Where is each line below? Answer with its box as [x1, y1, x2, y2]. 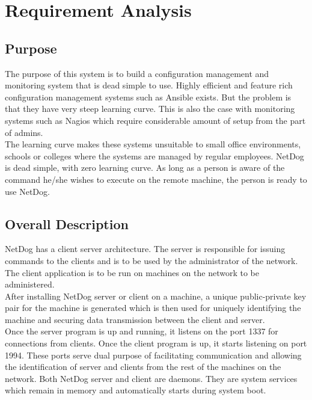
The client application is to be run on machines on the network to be [5, 266, 259, 278]
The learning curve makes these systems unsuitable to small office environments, [5, 138, 301, 150]
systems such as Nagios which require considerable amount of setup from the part [5, 114, 306, 126]
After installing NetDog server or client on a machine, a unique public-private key [5, 289, 307, 302]
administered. [5, 278, 55, 291]
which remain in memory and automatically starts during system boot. [5, 384, 266, 396]
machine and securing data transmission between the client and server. [5, 313, 265, 325]
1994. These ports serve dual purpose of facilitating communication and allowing [5, 348, 302, 361]
